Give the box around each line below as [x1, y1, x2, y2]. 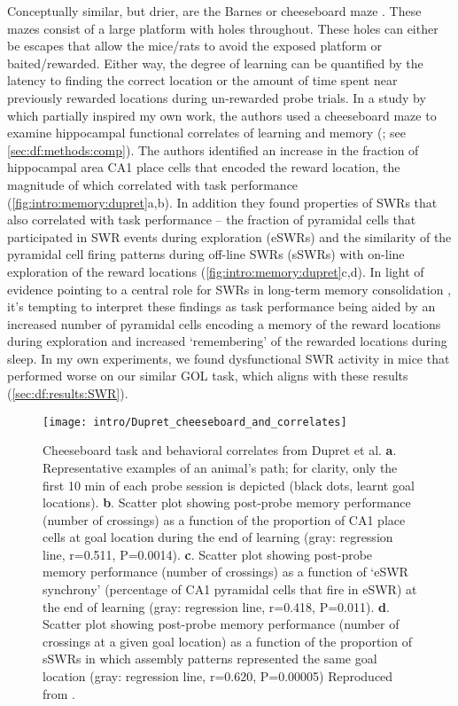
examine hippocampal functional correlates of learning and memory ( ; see [7, 123, 406, 142]
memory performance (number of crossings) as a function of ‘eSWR [43, 562, 408, 581]
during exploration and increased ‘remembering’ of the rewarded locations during [7, 332, 447, 350]
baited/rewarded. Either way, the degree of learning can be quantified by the [7, 53, 423, 72]
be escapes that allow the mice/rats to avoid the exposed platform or [7, 36, 383, 55]
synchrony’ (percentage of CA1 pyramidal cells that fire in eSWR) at [43, 580, 417, 599]
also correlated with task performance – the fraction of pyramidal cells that [7, 210, 416, 229]
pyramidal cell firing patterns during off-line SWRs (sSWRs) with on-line [7, 245, 405, 263]
